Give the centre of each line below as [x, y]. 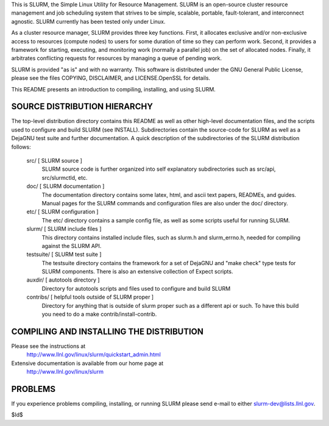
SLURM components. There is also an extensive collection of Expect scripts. [137, 272]
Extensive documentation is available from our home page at [87, 363]
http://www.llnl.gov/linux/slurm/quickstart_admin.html [94, 355]
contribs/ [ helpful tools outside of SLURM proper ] [90, 297]
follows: [21, 147]
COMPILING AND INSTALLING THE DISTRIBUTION [107, 331]
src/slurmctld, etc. [65, 177]
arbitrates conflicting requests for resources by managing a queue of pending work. [117, 59]
